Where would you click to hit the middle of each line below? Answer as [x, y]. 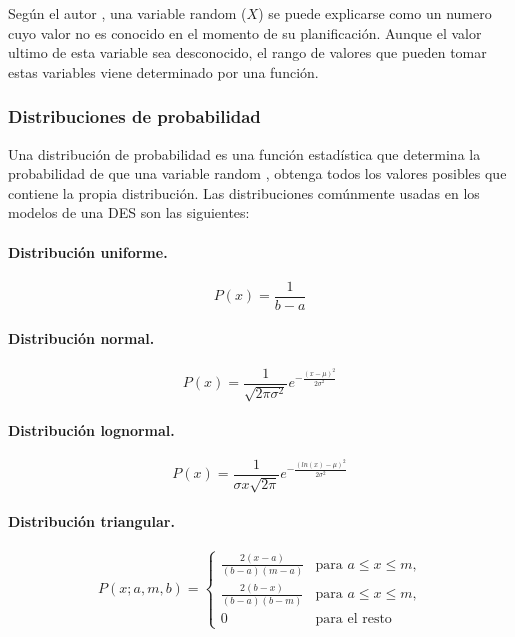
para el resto [353, 618]
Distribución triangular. [91, 520]
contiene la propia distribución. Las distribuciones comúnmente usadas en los [244, 192]
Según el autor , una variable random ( [127, 13]
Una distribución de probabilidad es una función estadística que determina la [244, 153]
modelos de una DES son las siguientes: [129, 212]
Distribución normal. [81, 338]
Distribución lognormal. [91, 429]
